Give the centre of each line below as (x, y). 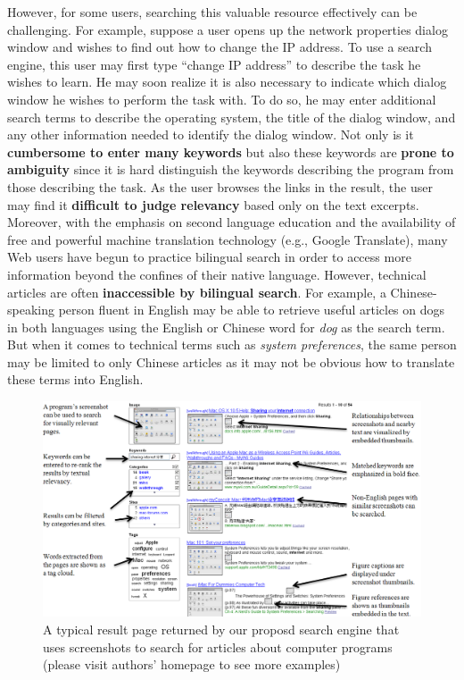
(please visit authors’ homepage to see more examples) (192, 664)
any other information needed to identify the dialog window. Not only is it (211, 134)
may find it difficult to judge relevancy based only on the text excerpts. (213, 204)
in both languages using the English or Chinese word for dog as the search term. (226, 327)
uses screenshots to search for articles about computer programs (218, 646)
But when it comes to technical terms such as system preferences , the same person (232, 344)
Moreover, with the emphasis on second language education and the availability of (232, 222)
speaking (31, 310)
